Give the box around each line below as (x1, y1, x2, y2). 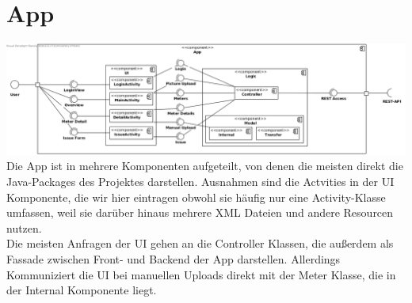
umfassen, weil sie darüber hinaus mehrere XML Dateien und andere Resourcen (6, 204, 394, 221)
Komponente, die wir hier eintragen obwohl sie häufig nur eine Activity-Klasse (6, 188, 386, 205)
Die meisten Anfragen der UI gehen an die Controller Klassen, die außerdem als (6, 235, 394, 252)
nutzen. (6, 219, 42, 236)
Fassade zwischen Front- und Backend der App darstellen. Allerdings (6, 251, 341, 267)
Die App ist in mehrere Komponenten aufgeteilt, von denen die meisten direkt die (6, 157, 403, 174)
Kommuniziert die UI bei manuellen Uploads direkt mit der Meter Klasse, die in (6, 266, 396, 282)
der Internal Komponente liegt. (6, 282, 157, 298)
